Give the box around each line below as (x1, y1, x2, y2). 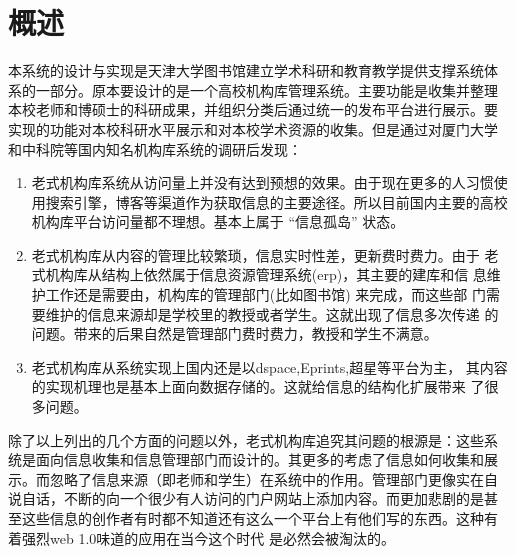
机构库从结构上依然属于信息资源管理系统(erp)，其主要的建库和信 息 (45, 264, 487, 285)
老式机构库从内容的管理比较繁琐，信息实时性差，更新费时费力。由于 (31, 244, 480, 265)
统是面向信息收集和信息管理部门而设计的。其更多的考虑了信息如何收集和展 (8, 449, 498, 470)
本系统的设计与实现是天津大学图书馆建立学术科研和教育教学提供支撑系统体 (8, 60, 498, 81)
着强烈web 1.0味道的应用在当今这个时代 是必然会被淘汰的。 (8, 527, 395, 548)
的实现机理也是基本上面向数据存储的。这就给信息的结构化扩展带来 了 (31, 376, 485, 397)
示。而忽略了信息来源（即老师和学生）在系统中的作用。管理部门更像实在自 (8, 468, 498, 489)
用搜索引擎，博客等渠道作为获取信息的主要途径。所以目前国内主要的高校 (31, 191, 508, 212)
